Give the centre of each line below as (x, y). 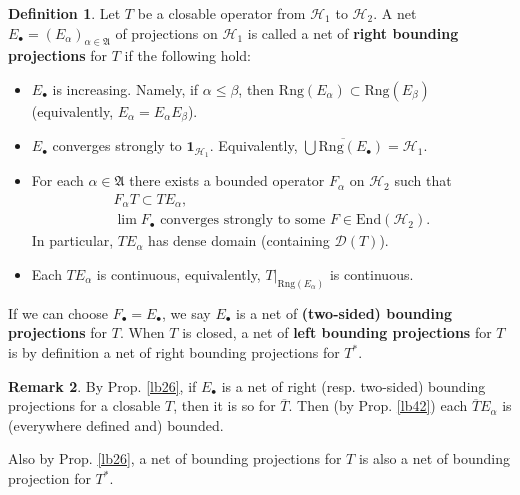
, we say (186, 312)
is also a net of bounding (434, 458)
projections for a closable (84, 405)
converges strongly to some (243, 220)
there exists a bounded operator (227, 180)
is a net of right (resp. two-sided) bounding (353, 385)
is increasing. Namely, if (125, 88)
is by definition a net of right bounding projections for (174, 352)
